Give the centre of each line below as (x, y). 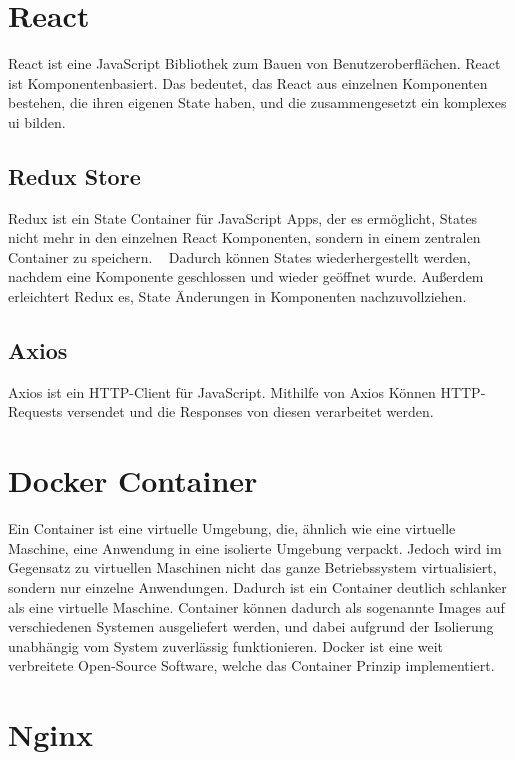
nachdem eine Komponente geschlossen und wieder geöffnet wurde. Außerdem (246, 276)
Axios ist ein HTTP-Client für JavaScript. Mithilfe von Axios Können (222, 391)
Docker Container (133, 480)
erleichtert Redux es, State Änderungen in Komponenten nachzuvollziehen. (237, 296)
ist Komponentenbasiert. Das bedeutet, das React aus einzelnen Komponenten (248, 82)
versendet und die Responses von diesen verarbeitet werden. (250, 411)
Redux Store (74, 175)
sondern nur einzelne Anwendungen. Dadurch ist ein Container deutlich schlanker (257, 586)
